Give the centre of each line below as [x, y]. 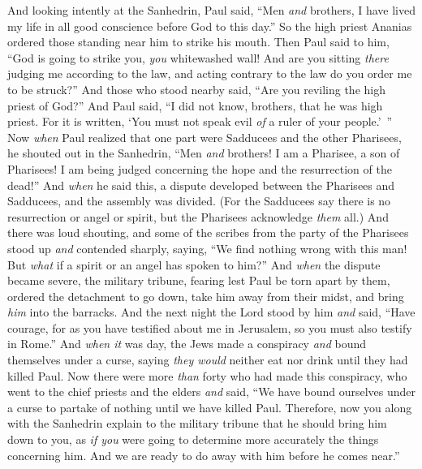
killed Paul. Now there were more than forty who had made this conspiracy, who [207, 375]
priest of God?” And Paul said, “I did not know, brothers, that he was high [195, 105]
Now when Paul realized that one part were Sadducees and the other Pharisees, [205, 137]
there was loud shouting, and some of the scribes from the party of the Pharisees [208, 232]
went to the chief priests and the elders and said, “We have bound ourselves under [212, 392]
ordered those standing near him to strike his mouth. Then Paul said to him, [198, 42]
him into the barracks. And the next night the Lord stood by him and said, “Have [211, 312]
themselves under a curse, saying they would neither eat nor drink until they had [208, 360]
